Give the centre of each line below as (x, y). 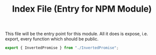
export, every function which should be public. (52, 39)
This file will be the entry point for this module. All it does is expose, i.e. (77, 34)
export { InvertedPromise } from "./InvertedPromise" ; (62, 48)
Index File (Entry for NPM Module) (82, 9)
